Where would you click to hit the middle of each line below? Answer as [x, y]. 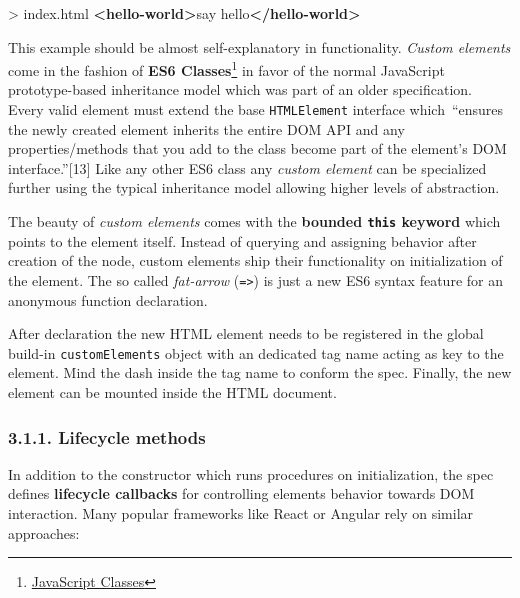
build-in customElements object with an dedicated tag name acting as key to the [256, 352]
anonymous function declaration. [108, 299]
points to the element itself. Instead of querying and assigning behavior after [242, 240]
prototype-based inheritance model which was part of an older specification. [240, 89]
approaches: [44, 532]
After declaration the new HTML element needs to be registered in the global [246, 333]
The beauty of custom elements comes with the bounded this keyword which [254, 221]
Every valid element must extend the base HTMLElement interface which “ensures [256, 109]
